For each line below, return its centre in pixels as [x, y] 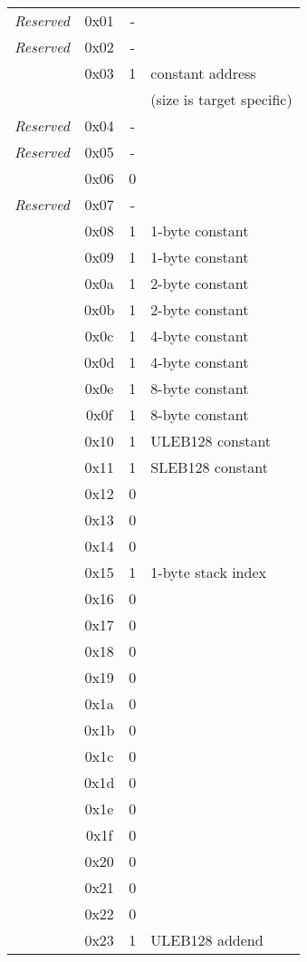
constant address [203, 73]
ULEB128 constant [211, 441]
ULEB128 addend [207, 940]
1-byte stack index [208, 572]
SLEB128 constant [209, 467]
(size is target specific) [221, 99]
